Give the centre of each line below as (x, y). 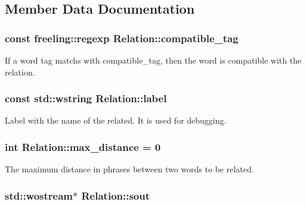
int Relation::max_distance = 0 (83, 146)
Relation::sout (116, 195)
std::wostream (39, 195)
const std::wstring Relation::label (86, 98)
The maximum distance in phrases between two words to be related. (129, 169)
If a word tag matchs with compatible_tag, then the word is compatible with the (153, 60)
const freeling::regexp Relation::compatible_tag (122, 38)
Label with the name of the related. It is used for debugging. (116, 120)
